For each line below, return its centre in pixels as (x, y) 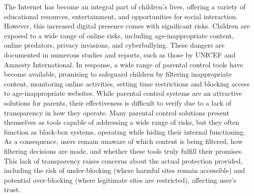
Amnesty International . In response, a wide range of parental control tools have (124, 64)
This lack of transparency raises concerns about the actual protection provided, (123, 160)
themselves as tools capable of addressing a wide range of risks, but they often (122, 122)
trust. (12, 189)
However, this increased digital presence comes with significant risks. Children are (127, 26)
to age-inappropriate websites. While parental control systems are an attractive (123, 93)
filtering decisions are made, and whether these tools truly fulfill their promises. (124, 151)
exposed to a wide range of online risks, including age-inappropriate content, (119, 35)
